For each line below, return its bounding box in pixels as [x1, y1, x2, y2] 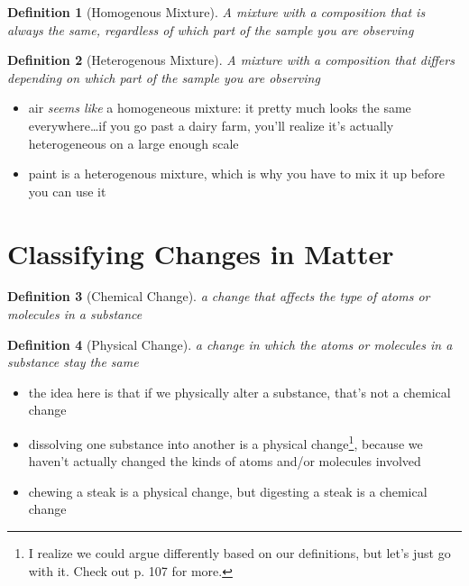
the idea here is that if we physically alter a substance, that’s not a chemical [28, 382, 451, 401]
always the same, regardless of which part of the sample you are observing [7, 20, 414, 39]
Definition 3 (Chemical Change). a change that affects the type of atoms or [7, 287, 430, 306]
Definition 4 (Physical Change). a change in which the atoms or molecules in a [7, 334, 453, 353]
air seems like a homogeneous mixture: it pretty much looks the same [28, 98, 411, 117]
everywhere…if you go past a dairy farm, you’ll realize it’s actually [28, 115, 394, 134]
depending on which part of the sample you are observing [7, 68, 320, 87]
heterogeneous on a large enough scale [28, 133, 239, 152]
